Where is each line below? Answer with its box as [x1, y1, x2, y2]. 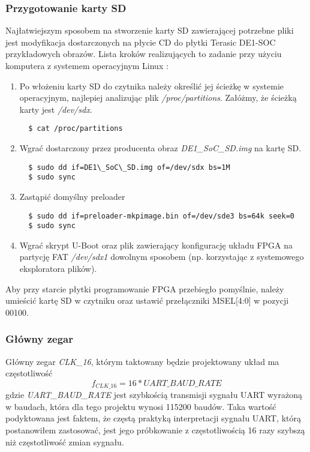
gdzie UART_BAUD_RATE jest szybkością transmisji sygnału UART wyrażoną [5, 388, 302, 401]
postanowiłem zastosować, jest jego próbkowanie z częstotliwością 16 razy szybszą [5, 424, 305, 436]
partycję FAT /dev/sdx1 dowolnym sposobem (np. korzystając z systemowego [19, 250, 304, 263]
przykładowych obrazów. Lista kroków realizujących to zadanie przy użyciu [5, 47, 282, 60]
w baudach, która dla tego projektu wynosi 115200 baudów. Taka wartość [5, 400, 276, 412]
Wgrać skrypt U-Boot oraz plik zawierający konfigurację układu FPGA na [19, 238, 293, 251]
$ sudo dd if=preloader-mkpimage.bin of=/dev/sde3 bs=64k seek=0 [28, 211, 294, 220]
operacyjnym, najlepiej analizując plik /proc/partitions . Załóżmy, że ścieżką [19, 91, 297, 104]
